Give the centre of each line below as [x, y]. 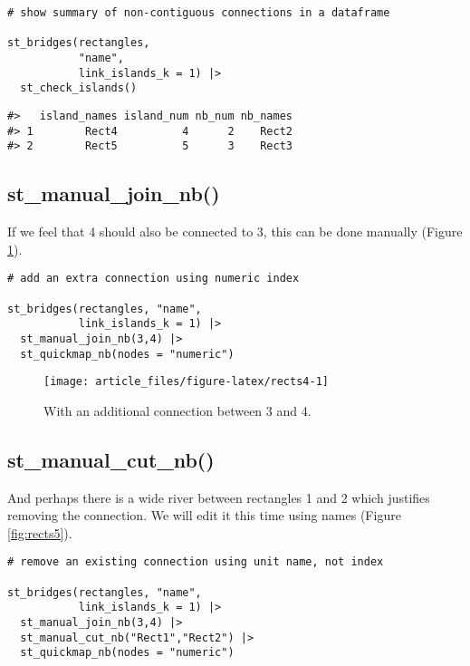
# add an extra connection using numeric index [153, 279]
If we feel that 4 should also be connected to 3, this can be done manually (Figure [235, 232]
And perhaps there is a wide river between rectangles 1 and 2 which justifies [219, 497]
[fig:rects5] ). [40, 532]
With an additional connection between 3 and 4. [177, 410]
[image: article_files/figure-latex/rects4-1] [186, 382]
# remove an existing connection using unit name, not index [196, 562]
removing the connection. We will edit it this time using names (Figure [204, 515]
